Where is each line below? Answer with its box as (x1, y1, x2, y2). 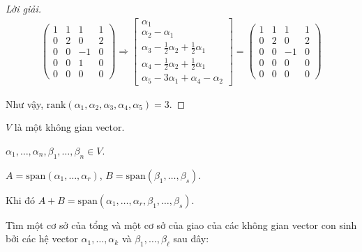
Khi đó (6, 192, 36, 207)
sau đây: (173, 231, 209, 246)
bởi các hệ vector (6, 231, 78, 246)
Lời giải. (6, 1, 42, 15)
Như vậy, (6, 96, 44, 111)
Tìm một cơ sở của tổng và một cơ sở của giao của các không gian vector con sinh (6, 217, 357, 232)
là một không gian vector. (14, 120, 125, 134)
